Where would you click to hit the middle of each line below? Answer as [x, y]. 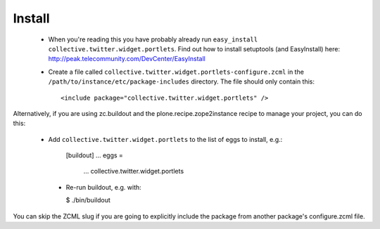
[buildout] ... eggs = [94, 155]
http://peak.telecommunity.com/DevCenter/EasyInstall [127, 59]
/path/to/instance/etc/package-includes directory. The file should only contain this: [182, 81]
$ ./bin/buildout [88, 200]
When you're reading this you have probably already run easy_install [153, 39]
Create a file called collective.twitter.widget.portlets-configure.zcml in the [176, 72]
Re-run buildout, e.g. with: [104, 187]
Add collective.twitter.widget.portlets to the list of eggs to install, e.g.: [165, 139]
